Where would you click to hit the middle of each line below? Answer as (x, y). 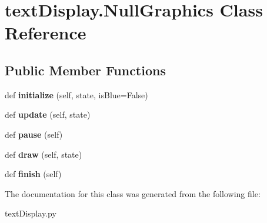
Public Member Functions (85, 70)
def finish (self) (33, 174)
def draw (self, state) (44, 154)
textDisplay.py (31, 213)
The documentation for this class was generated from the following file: (133, 193)
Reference (46, 33)
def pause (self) (34, 134)
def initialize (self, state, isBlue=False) (76, 94)
